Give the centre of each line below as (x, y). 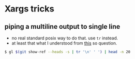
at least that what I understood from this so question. (64, 43)
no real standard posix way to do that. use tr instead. (65, 38)
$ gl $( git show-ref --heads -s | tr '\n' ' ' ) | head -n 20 (67, 52)
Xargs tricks (29, 9)
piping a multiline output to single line (62, 27)
